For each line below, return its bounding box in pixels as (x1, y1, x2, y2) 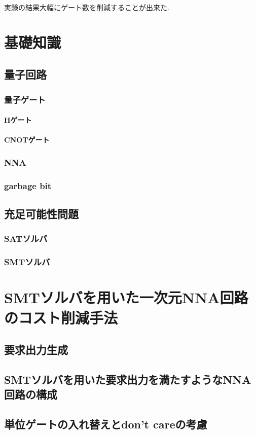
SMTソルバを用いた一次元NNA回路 (4, 287, 248, 308)
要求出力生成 (4, 342, 68, 357)
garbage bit (4, 179, 52, 192)
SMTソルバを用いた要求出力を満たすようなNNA (4, 371, 251, 387)
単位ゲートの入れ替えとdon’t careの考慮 (4, 416, 207, 432)
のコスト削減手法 (4, 307, 118, 328)
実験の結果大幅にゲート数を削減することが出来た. (4, 2, 169, 12)
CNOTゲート (4, 134, 50, 145)
